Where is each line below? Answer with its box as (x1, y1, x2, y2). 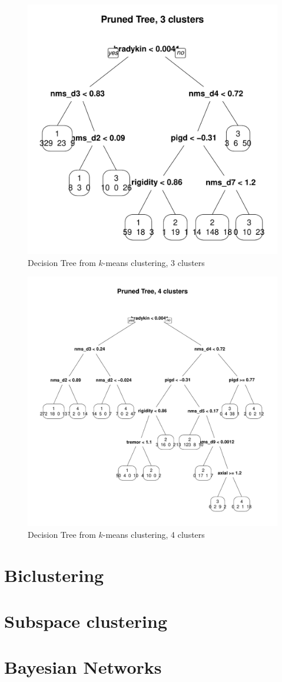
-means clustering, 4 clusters (102, 528, 205, 540)
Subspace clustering (4, 608, 168, 633)
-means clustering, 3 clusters (102, 256, 205, 268)
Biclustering (4, 563, 104, 587)
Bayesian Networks (4, 655, 162, 679)
